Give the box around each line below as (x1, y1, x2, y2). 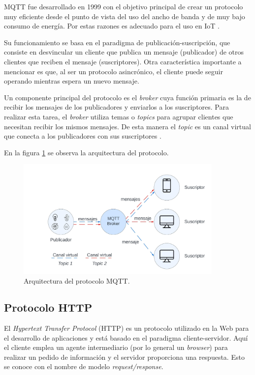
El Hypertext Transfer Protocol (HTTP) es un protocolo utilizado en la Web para (4, 322, 249, 333)
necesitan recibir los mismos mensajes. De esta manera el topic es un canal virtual (4, 121, 251, 131)
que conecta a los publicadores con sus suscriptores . (4, 131, 161, 141)
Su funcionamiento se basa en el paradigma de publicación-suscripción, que (4, 37, 230, 47)
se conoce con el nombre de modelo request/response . (4, 361, 163, 372)
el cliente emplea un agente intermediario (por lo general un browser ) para (4, 342, 228, 352)
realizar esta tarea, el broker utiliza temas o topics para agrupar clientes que (4, 111, 233, 121)
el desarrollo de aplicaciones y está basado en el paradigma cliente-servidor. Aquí (4, 332, 248, 343)
